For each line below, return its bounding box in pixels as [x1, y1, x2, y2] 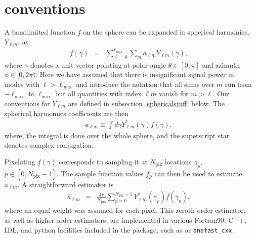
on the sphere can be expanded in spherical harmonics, [83, 27, 249, 37]
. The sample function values [56, 168, 144, 178]
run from [225, 79, 252, 89]
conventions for [4, 98, 50, 109]
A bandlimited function [4, 27, 76, 37]
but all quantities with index [55, 88, 142, 99]
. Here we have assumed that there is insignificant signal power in [36, 69, 234, 79]
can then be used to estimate [154, 168, 242, 178]
